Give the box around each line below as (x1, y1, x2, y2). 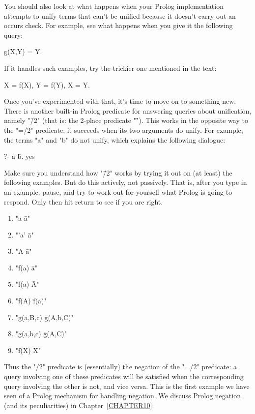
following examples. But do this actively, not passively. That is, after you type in (4, 177, 247, 187)
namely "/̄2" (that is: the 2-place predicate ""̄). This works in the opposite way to (4, 115, 248, 125)
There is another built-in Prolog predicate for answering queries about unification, (4, 105, 252, 116)
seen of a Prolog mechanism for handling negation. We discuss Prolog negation (4, 390, 241, 401)
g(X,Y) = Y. (4, 46, 42, 57)
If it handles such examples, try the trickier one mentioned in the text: (4, 62, 217, 73)
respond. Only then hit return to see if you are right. (4, 196, 163, 207)
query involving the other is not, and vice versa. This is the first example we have (4, 381, 250, 391)
